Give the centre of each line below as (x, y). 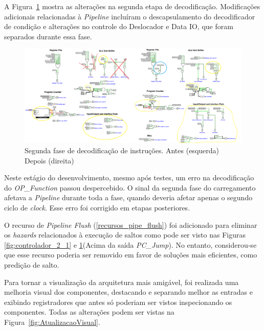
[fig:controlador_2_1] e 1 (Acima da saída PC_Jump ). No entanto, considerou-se (130, 244)
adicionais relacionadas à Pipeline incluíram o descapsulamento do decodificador (130, 16)
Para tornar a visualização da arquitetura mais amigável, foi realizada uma (122, 282)
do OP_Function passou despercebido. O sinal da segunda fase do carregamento (130, 187)
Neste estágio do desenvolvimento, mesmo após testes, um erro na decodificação (129, 178)
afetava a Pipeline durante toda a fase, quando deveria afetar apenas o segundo (128, 197)
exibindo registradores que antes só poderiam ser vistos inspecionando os (118, 302)
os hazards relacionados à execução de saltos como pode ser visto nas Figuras (125, 235)
